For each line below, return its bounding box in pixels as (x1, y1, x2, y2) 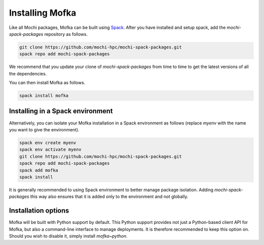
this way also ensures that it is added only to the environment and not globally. (30, 194, 188, 199)
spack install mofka (19, 93, 68, 98)
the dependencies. (9, 71, 47, 76)
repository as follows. (44, 31, 88, 37)
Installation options (9, 206, 69, 215)
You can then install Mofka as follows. (9, 80, 86, 86)
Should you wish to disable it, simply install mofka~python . (9, 233, 128, 239)
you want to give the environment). (9, 126, 80, 132)
